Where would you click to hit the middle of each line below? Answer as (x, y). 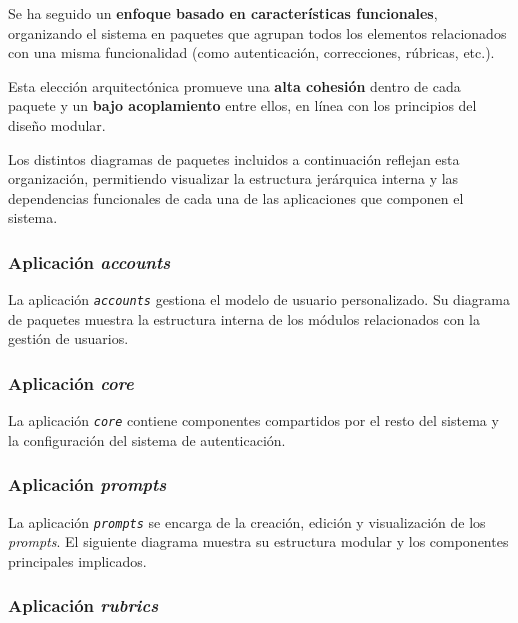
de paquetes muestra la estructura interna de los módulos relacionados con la (244, 318)
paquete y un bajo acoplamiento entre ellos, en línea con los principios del (242, 105)
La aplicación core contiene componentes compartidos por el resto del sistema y (253, 420)
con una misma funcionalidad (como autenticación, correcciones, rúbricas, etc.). (251, 52)
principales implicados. (77, 560)
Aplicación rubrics (83, 605)
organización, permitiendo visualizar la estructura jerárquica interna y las (233, 178)
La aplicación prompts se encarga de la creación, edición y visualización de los (247, 521)
